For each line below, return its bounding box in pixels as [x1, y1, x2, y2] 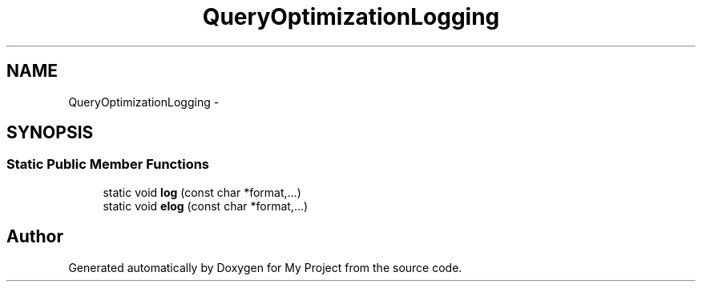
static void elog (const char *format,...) [103, 198, 309, 213]
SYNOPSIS [6, 122, 94, 143]
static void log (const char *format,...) [103, 185, 301, 199]
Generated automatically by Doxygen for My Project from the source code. [68, 260, 462, 274]
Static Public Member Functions [6, 156, 210, 173]
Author [6, 226, 63, 247]
